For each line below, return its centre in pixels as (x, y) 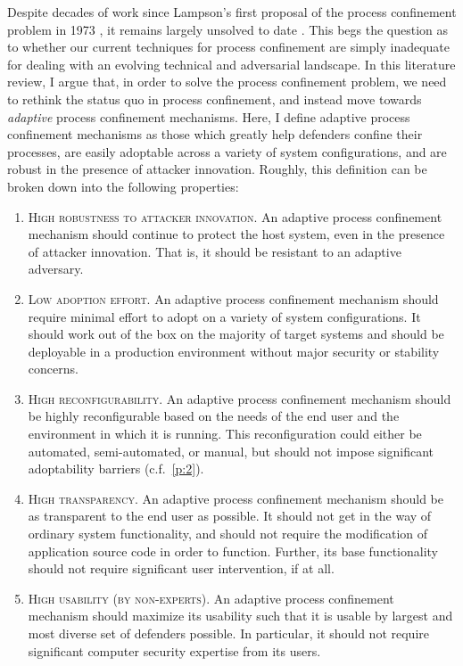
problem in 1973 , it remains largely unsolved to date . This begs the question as (228, 29)
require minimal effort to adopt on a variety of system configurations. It (224, 316)
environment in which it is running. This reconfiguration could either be (225, 434)
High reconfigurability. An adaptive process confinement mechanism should (240, 398)
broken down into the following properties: (123, 186)
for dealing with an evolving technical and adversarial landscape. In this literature (231, 64)
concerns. (53, 369)
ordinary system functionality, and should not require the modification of (228, 534)
